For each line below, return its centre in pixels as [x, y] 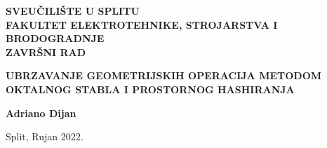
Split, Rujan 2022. [45, 136]
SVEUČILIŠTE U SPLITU [73, 11]
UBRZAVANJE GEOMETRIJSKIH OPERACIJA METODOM [164, 75]
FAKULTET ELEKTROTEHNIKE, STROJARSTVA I [142, 24]
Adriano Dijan [41, 113]
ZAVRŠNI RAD [46, 52]
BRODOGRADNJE [55, 38]
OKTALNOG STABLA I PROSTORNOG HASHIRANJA [150, 89]
